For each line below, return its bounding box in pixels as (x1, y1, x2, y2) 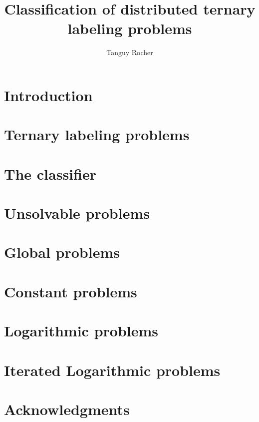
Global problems (4, 242, 120, 262)
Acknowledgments (4, 398, 130, 419)
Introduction (4, 85, 93, 105)
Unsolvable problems (4, 203, 150, 223)
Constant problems (4, 281, 137, 301)
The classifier (4, 163, 96, 184)
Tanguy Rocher (106, 47, 153, 58)
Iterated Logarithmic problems (4, 359, 221, 380)
